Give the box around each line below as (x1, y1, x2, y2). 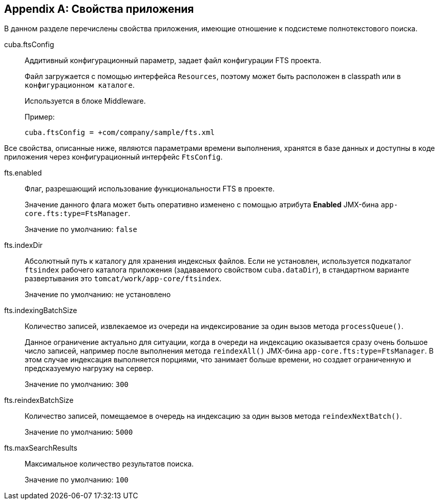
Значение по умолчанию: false (25, 225, 137, 234)
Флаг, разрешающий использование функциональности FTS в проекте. (25, 184, 275, 193)
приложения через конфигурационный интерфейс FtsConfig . (4, 152, 223, 162)
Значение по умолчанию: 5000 (25, 428, 133, 437)
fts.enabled (4, 168, 42, 178)
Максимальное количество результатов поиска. (25, 459, 194, 469)
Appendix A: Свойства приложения (4, 3, 194, 15)
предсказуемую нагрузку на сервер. (25, 364, 154, 373)
